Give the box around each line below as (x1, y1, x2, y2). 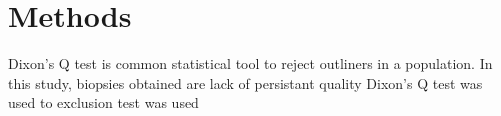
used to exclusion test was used (8, 92, 199, 113)
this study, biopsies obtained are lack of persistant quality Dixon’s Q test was (8, 72, 483, 93)
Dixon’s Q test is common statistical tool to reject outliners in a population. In (8, 53, 493, 74)
